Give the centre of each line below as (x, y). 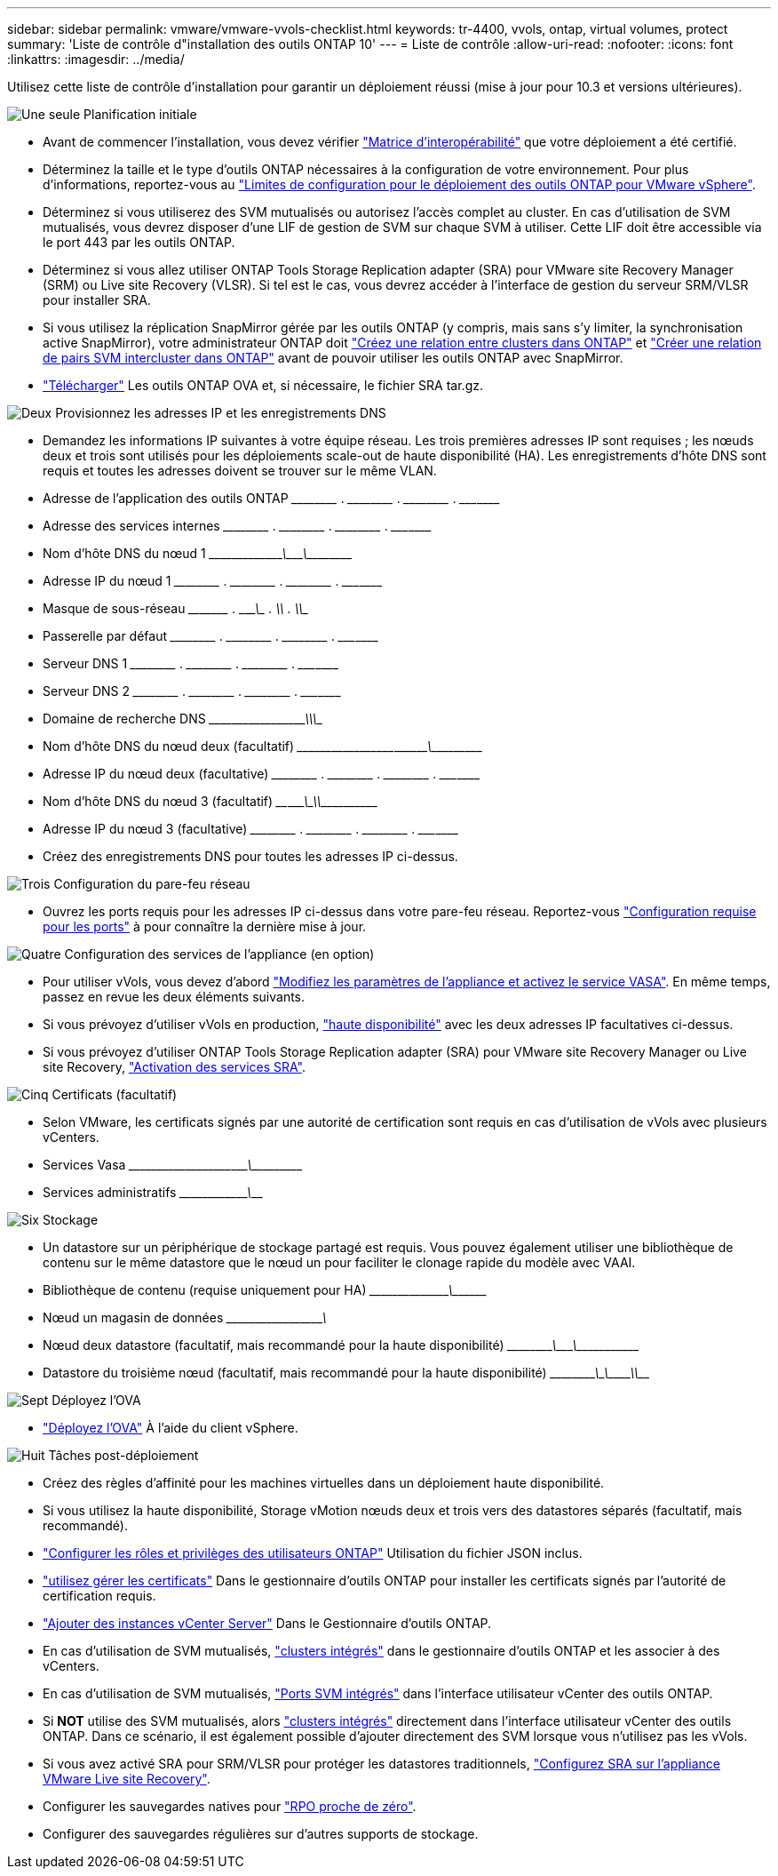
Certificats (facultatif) (115, 1094)
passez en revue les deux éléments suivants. (174, 997)
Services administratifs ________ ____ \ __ (153, 1192)
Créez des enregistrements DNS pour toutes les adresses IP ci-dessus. (250, 856)
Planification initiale (140, 114)
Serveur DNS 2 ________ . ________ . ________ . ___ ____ (192, 691)
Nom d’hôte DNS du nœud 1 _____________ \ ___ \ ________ (198, 553)
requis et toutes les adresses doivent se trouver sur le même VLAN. (240, 471)
